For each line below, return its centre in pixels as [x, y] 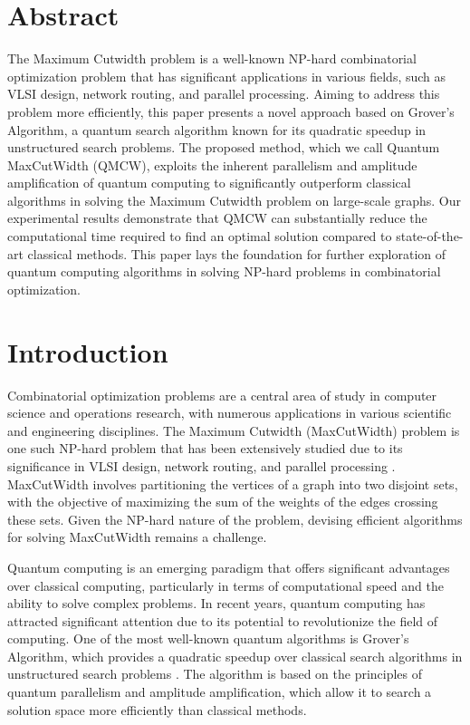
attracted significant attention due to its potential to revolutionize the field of [223, 620]
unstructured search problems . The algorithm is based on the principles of [215, 674]
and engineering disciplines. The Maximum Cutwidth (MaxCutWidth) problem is [234, 430]
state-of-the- [430, 236]
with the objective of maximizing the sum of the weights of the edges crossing [223, 502]
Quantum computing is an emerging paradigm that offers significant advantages [229, 567]
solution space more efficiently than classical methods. [157, 709]
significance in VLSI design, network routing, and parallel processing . [201, 465]
